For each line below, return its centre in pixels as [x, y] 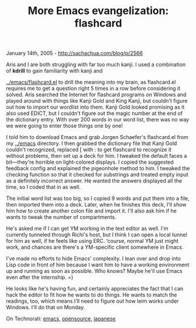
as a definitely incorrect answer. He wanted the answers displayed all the [94, 181]
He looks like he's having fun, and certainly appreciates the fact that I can [95, 289]
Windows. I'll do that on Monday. [46, 307]
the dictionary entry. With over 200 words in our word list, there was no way [97, 120]
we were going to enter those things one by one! [64, 126]
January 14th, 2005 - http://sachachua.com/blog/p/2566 [75, 53]
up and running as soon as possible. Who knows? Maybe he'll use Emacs [94, 271]
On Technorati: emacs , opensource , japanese [61, 319]
